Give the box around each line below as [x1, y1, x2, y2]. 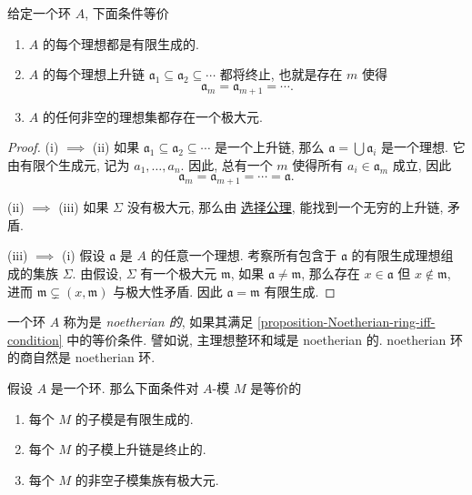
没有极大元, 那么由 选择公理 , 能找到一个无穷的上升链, [126, 197, 444, 217]
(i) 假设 [62, 246, 105, 265]
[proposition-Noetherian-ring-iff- [256, 312, 436, 331]
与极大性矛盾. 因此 [113, 281, 223, 300]
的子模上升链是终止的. [75, 439, 206, 459]
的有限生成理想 [351, 246, 441, 265]
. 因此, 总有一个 [180, 155, 273, 174]
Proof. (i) [7, 137, 59, 157]
